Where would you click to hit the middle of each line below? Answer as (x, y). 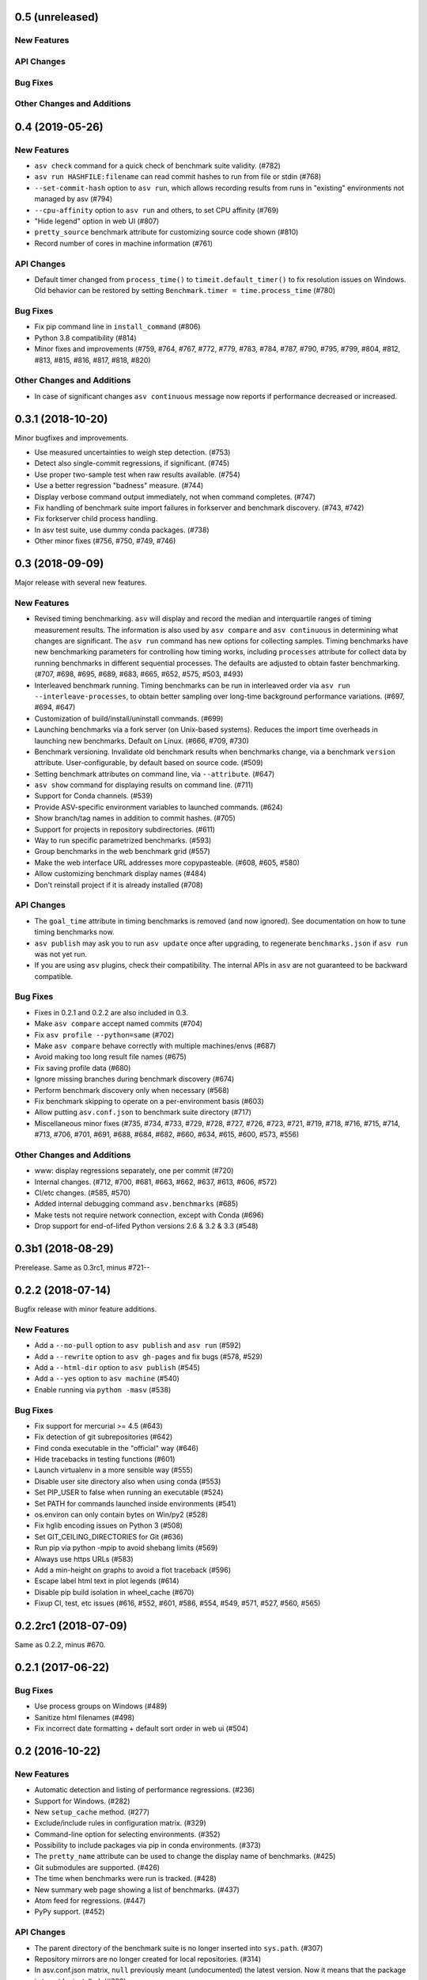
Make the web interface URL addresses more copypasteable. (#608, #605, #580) (167, 862)
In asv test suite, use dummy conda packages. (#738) (122, 530)
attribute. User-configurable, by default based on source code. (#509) (149, 763)
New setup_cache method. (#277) (92, 1812)
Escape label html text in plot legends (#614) (107, 1581)
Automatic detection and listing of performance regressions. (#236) (145, 1790)
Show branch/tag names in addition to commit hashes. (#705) (135, 818)
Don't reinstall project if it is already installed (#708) (119, 885)
